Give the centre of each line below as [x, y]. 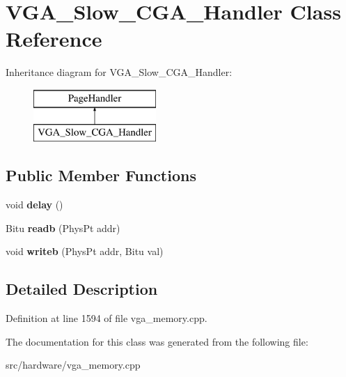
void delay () [34, 205]
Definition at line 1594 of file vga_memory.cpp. [107, 318]
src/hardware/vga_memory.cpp [73, 365]
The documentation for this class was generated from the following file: [157, 341]
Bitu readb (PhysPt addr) [63, 228]
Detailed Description [82, 289]
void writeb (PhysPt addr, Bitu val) [85, 251]
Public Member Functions [101, 175]
